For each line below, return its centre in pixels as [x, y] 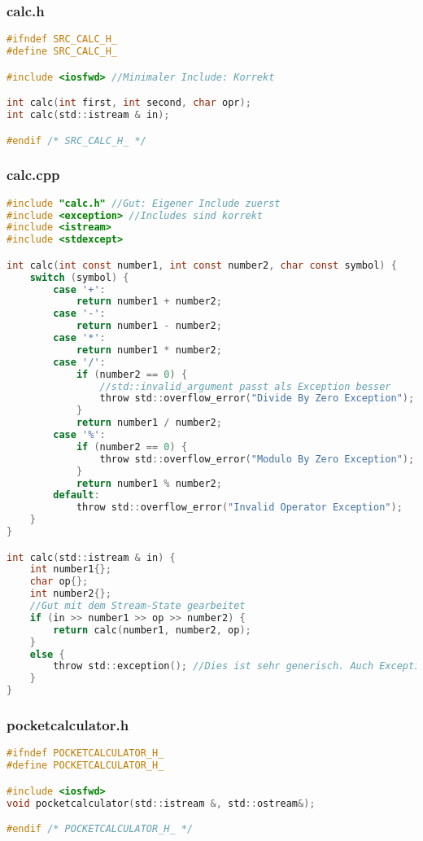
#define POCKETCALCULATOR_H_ [85, 766]
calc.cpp [33, 175]
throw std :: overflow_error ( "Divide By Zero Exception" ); [257, 399]
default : [76, 495]
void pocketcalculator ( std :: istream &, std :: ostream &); [161, 803]
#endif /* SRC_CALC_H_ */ [76, 140]
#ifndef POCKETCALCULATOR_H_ [85, 753]
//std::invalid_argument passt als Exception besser [245, 386]
